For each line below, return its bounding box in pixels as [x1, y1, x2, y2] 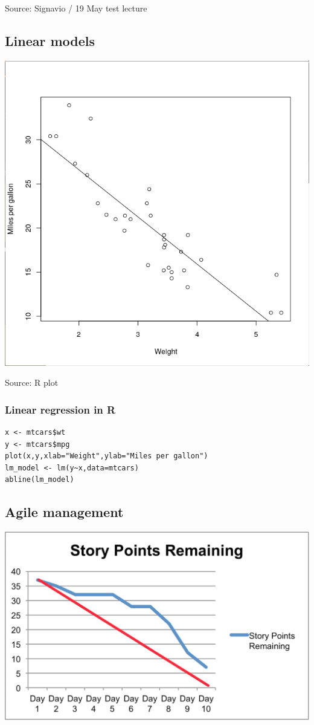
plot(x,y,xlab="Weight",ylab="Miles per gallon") [5, 452, 208, 461]
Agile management [5, 502, 124, 521]
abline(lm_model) [5, 475, 74, 484]
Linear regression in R [5, 402, 116, 417]
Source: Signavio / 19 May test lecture [5, 2, 147, 14]
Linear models [5, 31, 95, 50]
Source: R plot [5, 376, 59, 389]
